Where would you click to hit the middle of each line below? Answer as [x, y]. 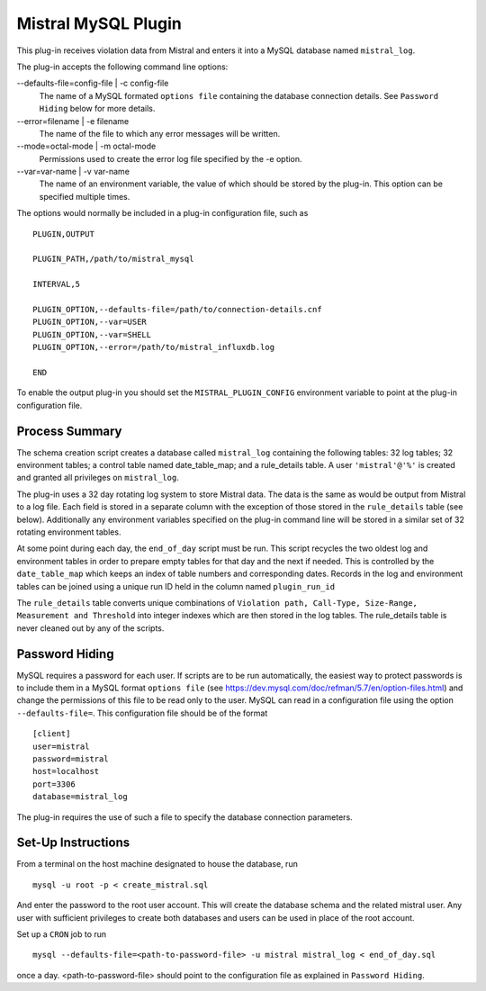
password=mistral [71, 759]
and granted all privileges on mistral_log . [98, 478]
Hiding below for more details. [97, 109]
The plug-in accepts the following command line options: [122, 67]
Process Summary [69, 431]
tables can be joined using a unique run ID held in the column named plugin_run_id [176, 586]
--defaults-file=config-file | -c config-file [93, 83]
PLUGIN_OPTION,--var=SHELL [92, 334]
